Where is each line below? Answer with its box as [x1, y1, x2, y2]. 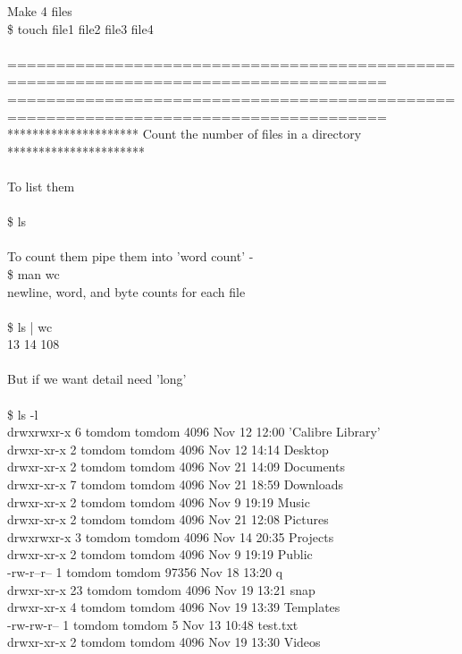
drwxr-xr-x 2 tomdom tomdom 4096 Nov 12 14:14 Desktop [7, 439, 329, 458]
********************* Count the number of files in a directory [7, 124, 362, 143]
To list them [7, 176, 75, 195]
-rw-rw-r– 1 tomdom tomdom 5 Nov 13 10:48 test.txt [7, 615, 298, 633]
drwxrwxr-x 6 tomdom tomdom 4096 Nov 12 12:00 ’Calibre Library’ [7, 422, 381, 441]
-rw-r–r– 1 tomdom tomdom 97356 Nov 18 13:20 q [7, 563, 283, 581]
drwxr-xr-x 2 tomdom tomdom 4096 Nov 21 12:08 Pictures [7, 510, 329, 529]
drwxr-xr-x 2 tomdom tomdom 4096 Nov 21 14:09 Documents [7, 457, 345, 476]
